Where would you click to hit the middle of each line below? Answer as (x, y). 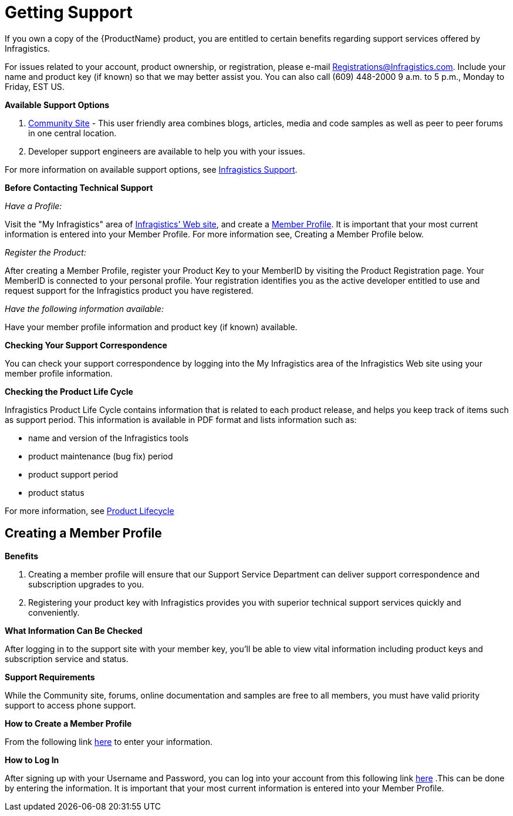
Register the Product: (45, 252)
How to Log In (32, 760)
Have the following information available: (84, 308)
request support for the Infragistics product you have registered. (129, 290)
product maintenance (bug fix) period (101, 456)
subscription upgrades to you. (86, 584)
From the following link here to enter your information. (109, 741)
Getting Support (69, 12)
